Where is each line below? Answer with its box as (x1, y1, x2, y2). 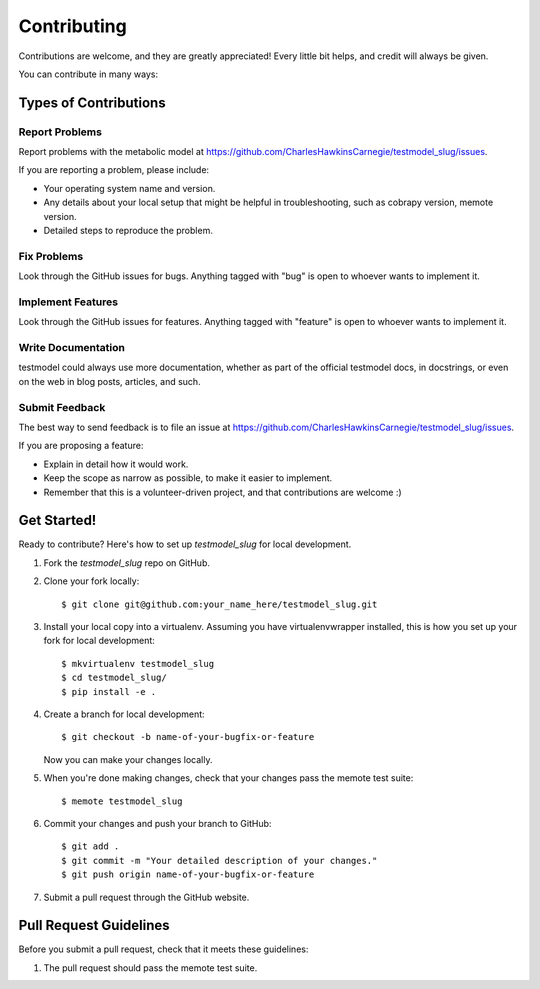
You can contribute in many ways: (18, 68, 159, 80)
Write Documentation (18, 341, 125, 355)
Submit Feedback (18, 400, 106, 414)
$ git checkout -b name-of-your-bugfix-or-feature (61, 731, 315, 743)
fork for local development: (43, 635, 155, 647)
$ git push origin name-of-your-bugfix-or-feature (61, 869, 315, 880)
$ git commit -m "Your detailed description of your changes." (61, 855, 378, 866)
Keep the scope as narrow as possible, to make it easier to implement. (43, 472, 333, 484)
